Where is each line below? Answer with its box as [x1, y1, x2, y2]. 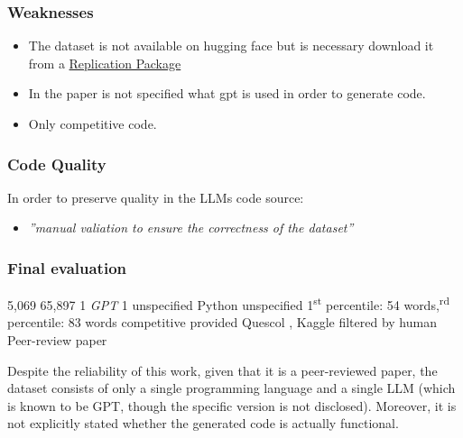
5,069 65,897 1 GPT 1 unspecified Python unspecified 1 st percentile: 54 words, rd [7, 293, 449, 314]
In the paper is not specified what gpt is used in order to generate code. [28, 84, 426, 103]
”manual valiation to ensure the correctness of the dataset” [28, 218, 354, 237]
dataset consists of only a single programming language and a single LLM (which [7, 379, 456, 397]
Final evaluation [7, 256, 127, 278]
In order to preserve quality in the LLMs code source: [7, 187, 304, 206]
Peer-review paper [7, 331, 107, 350]
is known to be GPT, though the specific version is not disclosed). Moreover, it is [7, 396, 457, 415]
